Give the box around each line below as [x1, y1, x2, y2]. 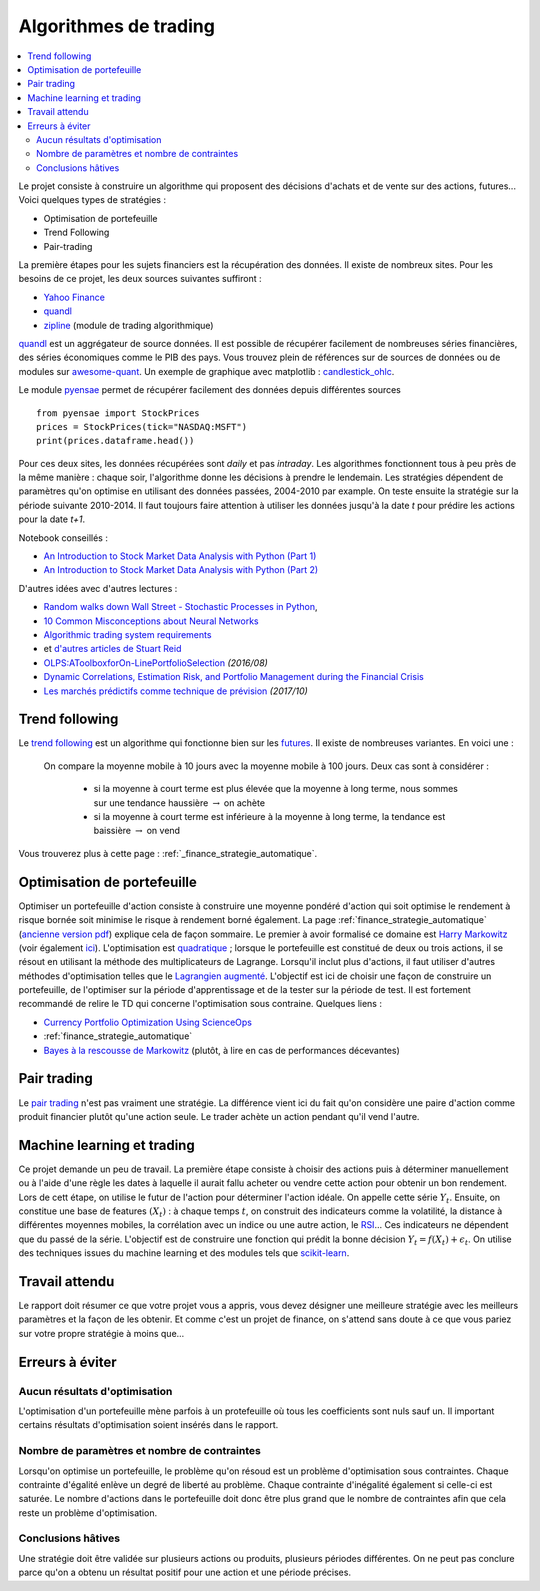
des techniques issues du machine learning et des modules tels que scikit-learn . [18, 1247, 350, 1259]
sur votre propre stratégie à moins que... [18, 1327, 185, 1339]
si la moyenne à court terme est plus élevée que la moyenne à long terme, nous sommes [93, 783, 459, 795]
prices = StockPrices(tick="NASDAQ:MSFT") [36, 421, 248, 432]
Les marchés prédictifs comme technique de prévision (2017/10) [43, 685, 309, 697]
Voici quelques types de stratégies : [18, 194, 167, 206]
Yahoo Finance [43, 291, 105, 303]
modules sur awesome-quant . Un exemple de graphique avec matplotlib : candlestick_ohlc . [18, 365, 395, 377]
